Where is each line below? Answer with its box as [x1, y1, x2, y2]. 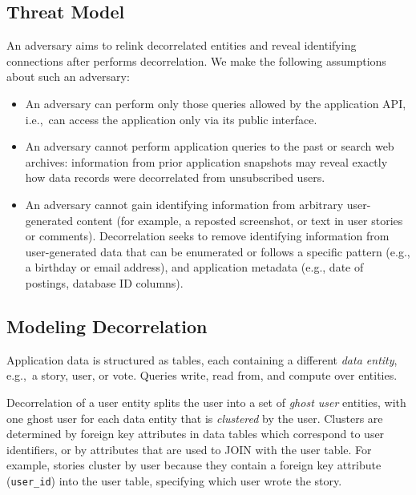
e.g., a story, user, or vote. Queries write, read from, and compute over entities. [6, 367, 398, 384]
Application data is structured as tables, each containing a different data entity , [6, 351, 398, 368]
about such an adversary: [6, 68, 130, 85]
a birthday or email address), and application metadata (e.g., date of [25, 259, 364, 276]
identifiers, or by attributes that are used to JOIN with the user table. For [6, 441, 372, 457]
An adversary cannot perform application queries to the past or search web [25, 138, 394, 155]
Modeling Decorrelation [6, 313, 208, 338]
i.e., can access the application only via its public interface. [25, 111, 317, 127]
